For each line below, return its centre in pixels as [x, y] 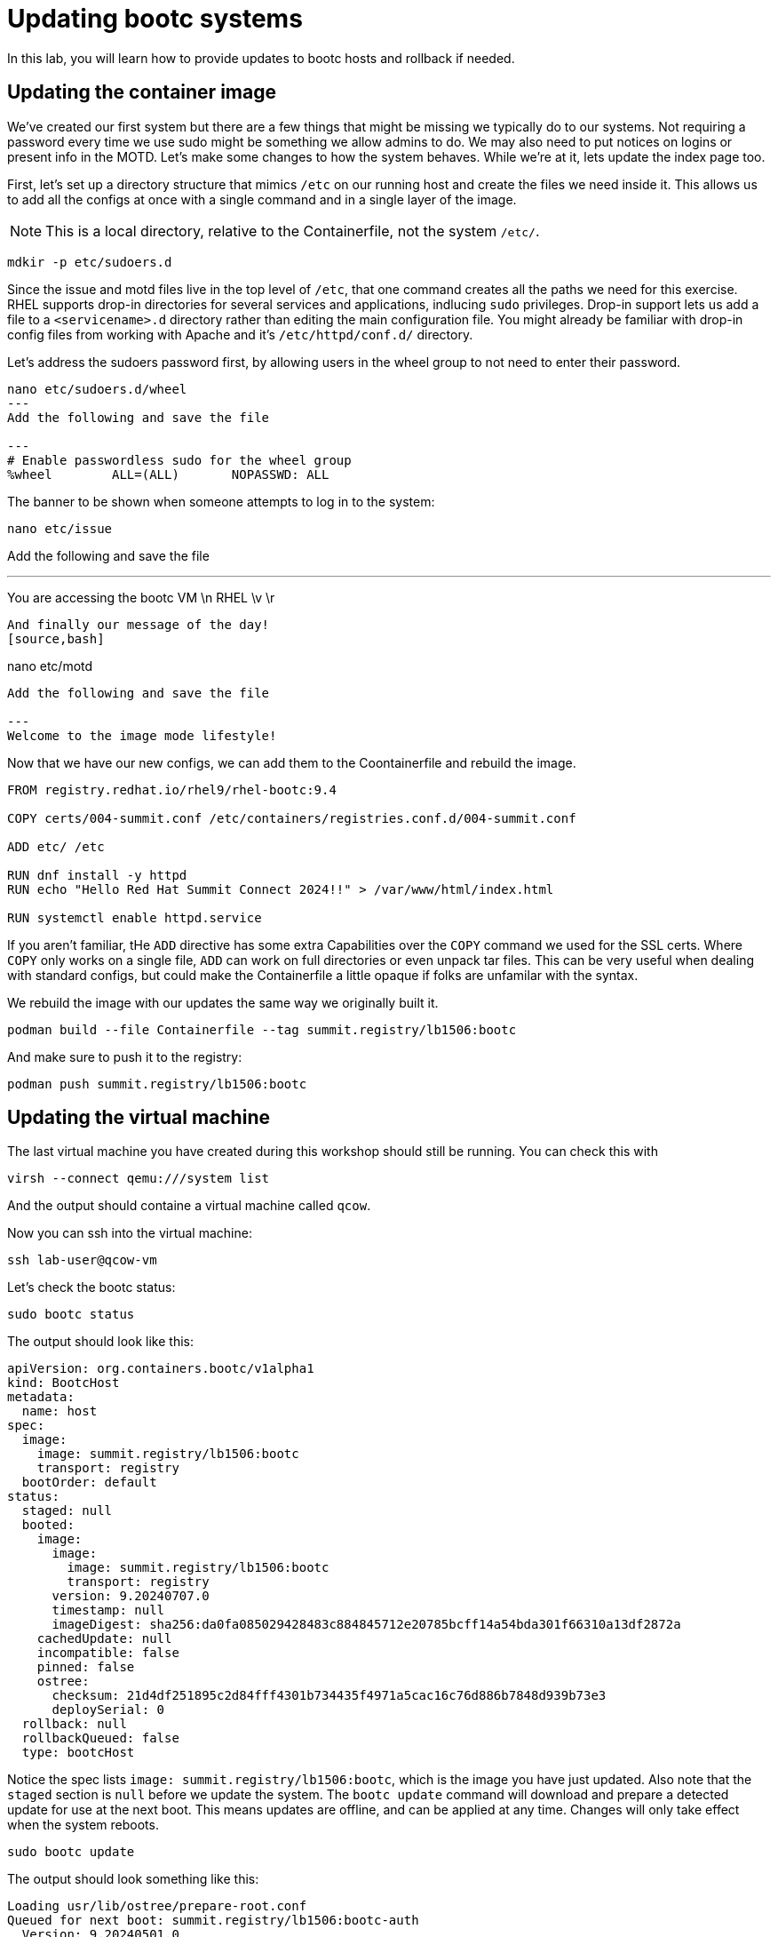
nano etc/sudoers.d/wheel [97, 389]
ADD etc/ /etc [56, 846]
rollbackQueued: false [100, 1738]
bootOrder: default [89, 1483]
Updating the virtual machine [139, 1118]
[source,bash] [56, 638]
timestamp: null [108, 1610]
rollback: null [74, 1724]
